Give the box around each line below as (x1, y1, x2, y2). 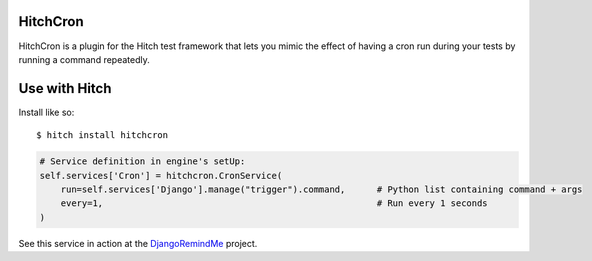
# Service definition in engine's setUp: (39, 156, 246, 167)
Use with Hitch (18, 80, 112, 97)
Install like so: (18, 106, 75, 118)
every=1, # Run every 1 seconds (60, 198, 489, 209)
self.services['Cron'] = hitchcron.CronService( (39, 170, 283, 181)
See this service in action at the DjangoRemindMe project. (18, 237, 258, 249)
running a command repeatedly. (18, 53, 150, 65)
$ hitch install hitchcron (36, 130, 169, 141)
